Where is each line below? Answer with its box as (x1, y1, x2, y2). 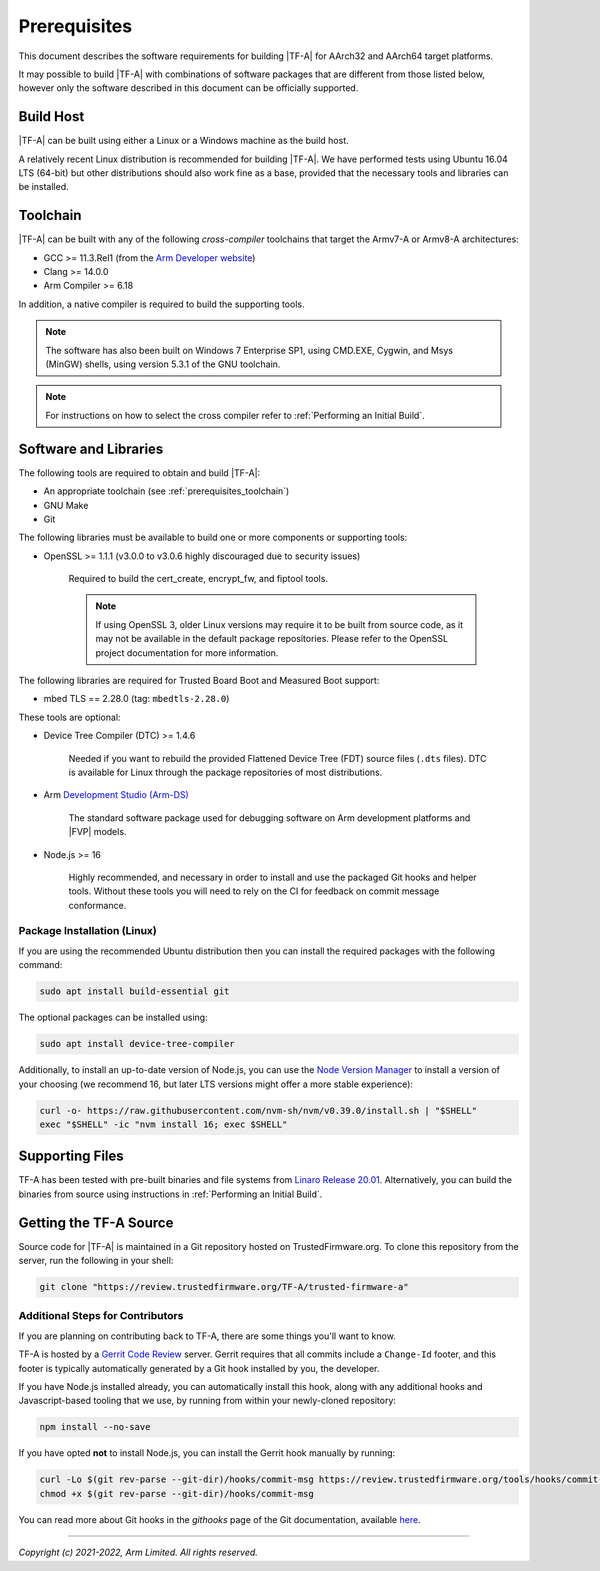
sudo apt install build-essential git (39, 986, 230, 997)
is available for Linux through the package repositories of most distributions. (68, 766, 383, 778)
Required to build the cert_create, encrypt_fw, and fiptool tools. (68, 573, 329, 585)
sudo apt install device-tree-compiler (39, 1038, 235, 1050)
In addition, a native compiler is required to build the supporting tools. (18, 298, 305, 310)
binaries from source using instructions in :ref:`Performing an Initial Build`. (18, 1188, 323, 1200)
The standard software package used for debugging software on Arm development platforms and (68, 811, 471, 824)
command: (18, 959, 63, 971)
